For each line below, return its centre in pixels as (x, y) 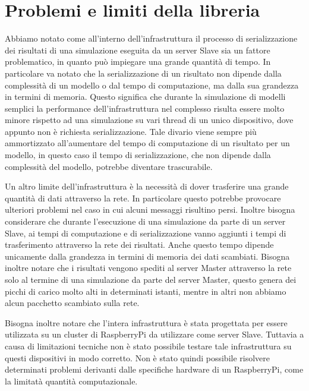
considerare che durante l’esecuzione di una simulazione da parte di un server (145, 221)
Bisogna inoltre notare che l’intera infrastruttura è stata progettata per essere (146, 322)
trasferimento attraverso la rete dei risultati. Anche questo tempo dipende (139, 245)
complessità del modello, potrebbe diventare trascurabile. (109, 166)
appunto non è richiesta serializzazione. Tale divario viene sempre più (131, 131)
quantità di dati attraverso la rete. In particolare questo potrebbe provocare (143, 198)
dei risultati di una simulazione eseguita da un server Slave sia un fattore (138, 50)
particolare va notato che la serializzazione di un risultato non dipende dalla (143, 73)
